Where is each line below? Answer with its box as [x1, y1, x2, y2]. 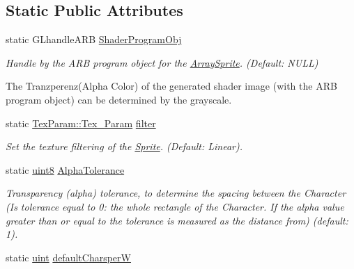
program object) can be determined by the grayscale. [6, 92, 232, 106]
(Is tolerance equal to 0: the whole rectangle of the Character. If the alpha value [6, 199, 344, 213]
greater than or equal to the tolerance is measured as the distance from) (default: [6, 213, 348, 227]
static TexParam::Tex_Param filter [6, 115, 156, 130]
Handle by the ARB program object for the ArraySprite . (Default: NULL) [6, 55, 318, 70]
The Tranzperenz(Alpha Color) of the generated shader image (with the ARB [6, 79, 337, 93]
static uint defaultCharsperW [6, 250, 131, 264]
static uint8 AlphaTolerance [6, 162, 125, 177]
